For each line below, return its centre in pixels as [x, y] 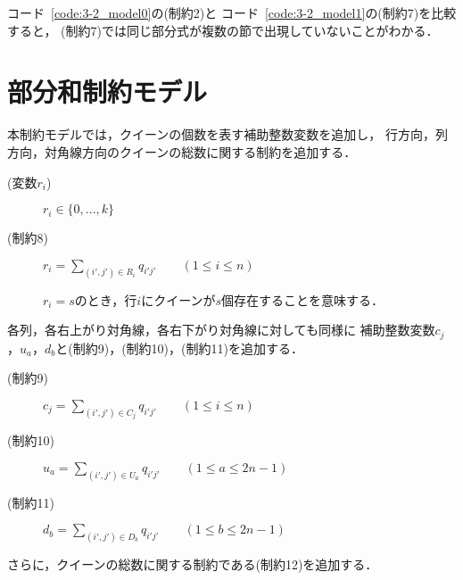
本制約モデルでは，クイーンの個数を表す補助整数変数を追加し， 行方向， [221, 134]
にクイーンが [178, 299]
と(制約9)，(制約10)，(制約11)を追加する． [179, 348]
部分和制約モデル [107, 91]
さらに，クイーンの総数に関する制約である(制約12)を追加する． [193, 564]
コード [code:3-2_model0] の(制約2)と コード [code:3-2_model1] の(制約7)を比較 [232, 12]
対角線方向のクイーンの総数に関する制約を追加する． [200, 151]
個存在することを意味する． [303, 299]
